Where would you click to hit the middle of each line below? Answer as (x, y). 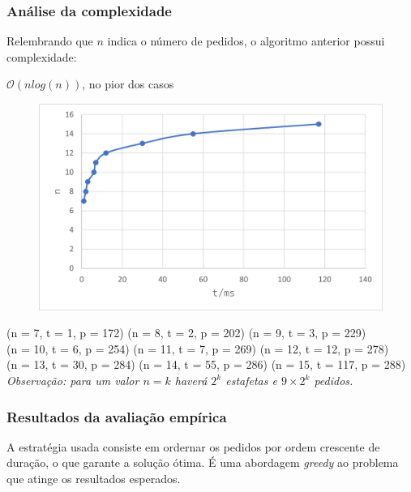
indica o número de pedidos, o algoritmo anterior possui (246, 41)
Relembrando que (50, 41)
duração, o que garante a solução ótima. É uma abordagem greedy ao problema (203, 462)
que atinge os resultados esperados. (94, 479)
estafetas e (251, 381)
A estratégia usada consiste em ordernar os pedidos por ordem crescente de (193, 446)
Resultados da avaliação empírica (117, 416)
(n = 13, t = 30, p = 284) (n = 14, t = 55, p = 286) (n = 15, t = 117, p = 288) (206, 364)
